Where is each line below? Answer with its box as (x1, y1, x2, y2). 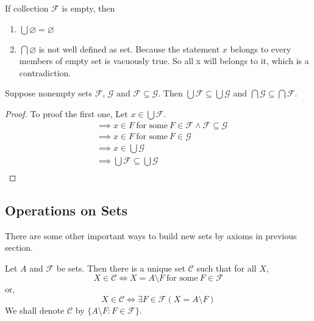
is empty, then (62, 2, 115, 14)
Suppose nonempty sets (5, 87, 92, 99)
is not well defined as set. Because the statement (38, 42, 220, 55)
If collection (5, 2, 49, 14)
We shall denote (5, 303, 65, 316)
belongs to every (230, 42, 291, 55)
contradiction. (19, 66, 71, 79)
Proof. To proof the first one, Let (5, 107, 128, 120)
